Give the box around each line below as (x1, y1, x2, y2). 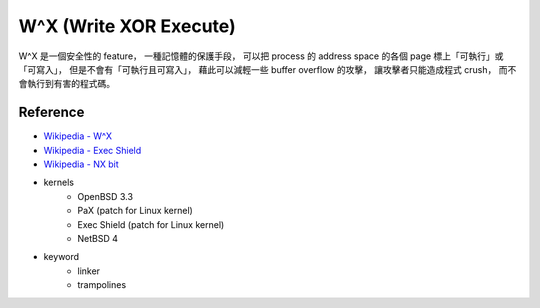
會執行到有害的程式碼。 (18, 78, 115, 90)
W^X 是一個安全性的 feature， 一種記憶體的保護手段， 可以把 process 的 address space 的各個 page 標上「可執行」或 (18, 50, 504, 62)
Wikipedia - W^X (43, 130, 113, 142)
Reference (18, 104, 85, 121)
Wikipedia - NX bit (43, 158, 119, 170)
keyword (43, 251, 80, 263)
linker (77, 265, 100, 277)
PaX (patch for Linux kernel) (77, 205, 194, 217)
